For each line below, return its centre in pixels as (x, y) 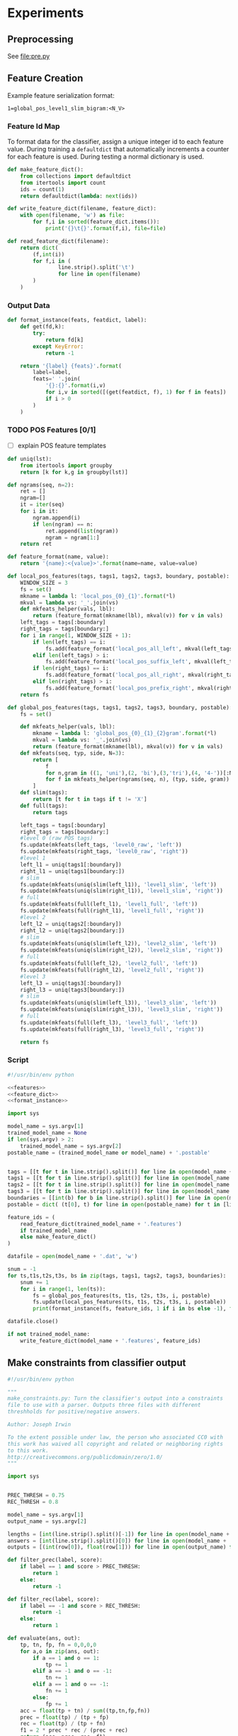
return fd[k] (64, 340)
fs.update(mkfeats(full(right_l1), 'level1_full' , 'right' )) (112, 911)
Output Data (29, 305)
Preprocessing (40, 39)
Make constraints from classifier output (97, 1363)
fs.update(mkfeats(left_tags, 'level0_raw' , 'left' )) (101, 845)
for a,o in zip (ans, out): (60, 1651)
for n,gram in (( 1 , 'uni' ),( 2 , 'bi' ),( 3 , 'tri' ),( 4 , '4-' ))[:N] (140, 773)
